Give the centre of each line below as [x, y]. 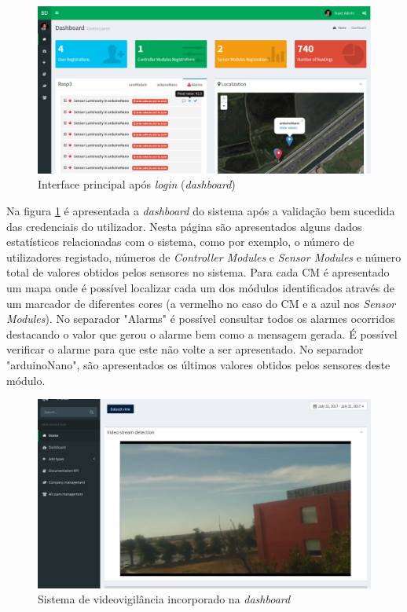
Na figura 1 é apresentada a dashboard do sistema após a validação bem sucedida [201, 211]
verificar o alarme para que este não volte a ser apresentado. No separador [185, 349]
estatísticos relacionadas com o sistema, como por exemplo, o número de [180, 242]
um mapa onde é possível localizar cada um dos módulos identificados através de [201, 287]
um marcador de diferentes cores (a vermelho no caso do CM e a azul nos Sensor [201, 303]
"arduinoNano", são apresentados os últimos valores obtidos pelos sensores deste [198, 364]
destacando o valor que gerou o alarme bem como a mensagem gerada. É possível [202, 333]
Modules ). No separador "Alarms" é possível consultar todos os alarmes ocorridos [201, 319]
